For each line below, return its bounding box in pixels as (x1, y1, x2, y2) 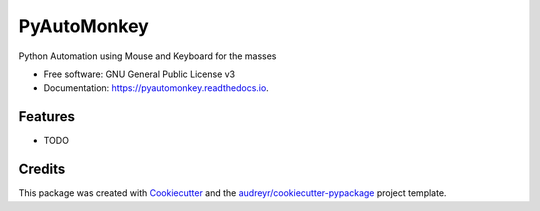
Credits (18, 161, 66, 178)
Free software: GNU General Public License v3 (43, 68, 236, 80)
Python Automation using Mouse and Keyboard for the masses (18, 50, 277, 62)
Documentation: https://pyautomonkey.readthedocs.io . (43, 82, 269, 94)
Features (18, 108, 75, 125)
